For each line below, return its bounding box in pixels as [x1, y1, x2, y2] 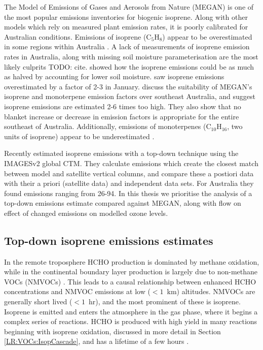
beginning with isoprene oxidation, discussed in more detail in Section [4, 326, 221, 336]
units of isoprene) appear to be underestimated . [4, 131, 155, 141]
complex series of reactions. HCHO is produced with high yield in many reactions [4, 316, 257, 327]
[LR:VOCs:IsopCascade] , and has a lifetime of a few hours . [4, 336, 189, 346]
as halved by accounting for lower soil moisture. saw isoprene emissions [4, 71, 224, 82]
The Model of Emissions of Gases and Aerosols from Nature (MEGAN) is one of [4, 2, 254, 12]
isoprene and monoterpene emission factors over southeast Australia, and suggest [4, 91, 255, 102]
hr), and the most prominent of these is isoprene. [88, 296, 241, 307]
